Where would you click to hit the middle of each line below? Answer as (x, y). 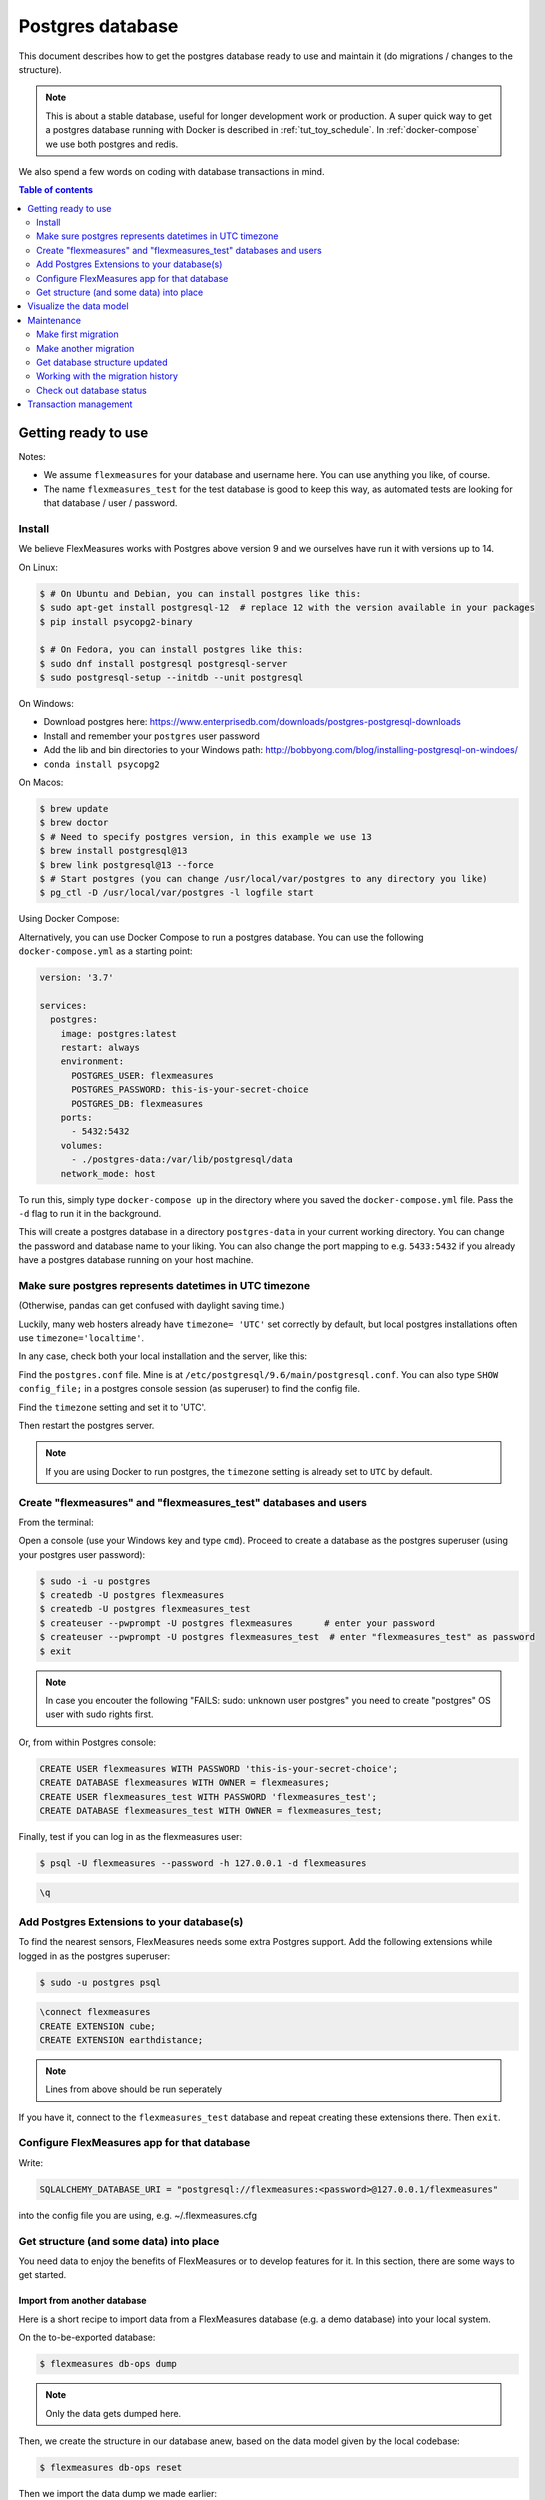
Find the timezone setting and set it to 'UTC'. (112, 1407)
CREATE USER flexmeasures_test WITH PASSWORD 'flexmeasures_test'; (208, 1796)
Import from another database (82, 2301)
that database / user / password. (110, 503)
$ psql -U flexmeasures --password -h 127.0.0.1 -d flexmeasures (203, 1863)
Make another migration (85, 348)
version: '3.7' (76, 978)
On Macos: (41, 782)
